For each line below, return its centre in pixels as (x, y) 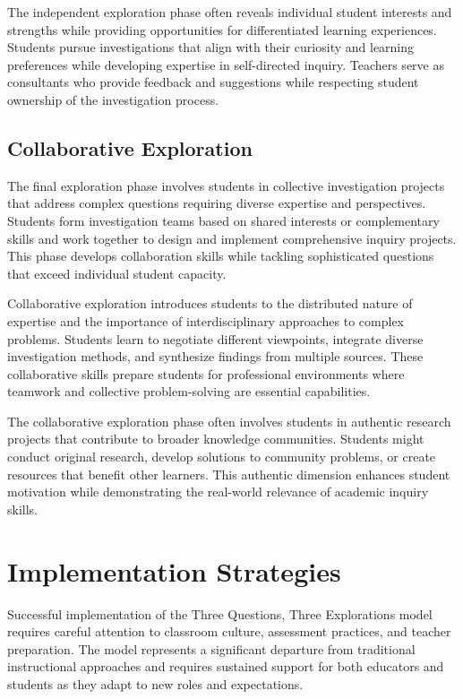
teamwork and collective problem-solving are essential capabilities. (189, 391)
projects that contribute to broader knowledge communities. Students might (216, 439)
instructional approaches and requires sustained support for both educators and (226, 666)
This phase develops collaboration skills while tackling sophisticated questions (221, 256)
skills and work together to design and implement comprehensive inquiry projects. (232, 238)
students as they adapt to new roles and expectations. (155, 683)
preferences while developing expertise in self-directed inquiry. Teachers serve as (226, 64)
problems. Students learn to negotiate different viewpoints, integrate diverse (215, 338)
